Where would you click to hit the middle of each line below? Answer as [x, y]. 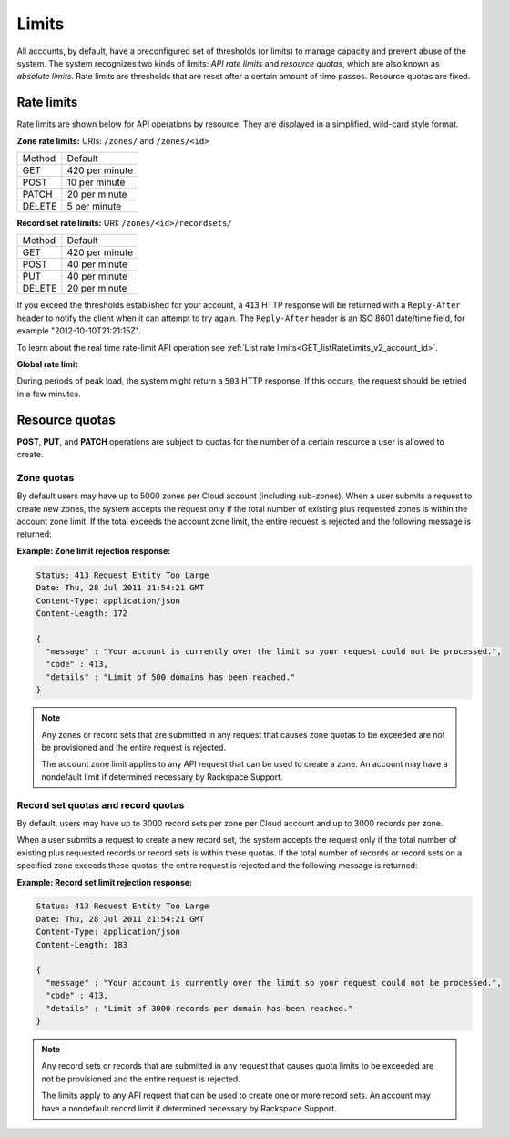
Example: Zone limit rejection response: [94, 550]
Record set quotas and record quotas [101, 804]
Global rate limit [47, 364]
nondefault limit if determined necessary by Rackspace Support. [162, 777]
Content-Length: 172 [82, 613]
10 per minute [96, 182]
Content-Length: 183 [82, 944]
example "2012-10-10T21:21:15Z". [79, 331]
